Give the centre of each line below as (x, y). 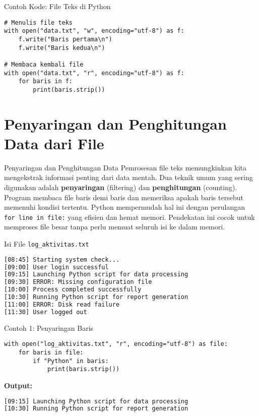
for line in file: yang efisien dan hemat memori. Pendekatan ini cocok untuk (129, 217)
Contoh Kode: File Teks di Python (57, 6)
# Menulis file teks (39, 22)
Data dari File (54, 143)
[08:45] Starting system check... (62, 259)
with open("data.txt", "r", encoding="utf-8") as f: (94, 73)
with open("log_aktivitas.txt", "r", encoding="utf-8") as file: (116, 344)
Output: (18, 385)
